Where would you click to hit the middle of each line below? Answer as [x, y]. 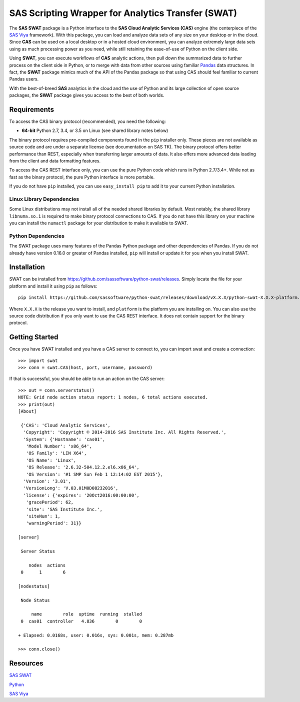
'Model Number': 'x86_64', [59, 446]
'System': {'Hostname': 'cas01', [64, 439]
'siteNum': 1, [43, 516]
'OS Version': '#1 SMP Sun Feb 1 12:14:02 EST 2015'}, [94, 474]
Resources [26, 663]
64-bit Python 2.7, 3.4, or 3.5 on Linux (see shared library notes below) [95, 130]
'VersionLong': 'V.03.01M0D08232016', [71, 488]
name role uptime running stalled [87, 614]
